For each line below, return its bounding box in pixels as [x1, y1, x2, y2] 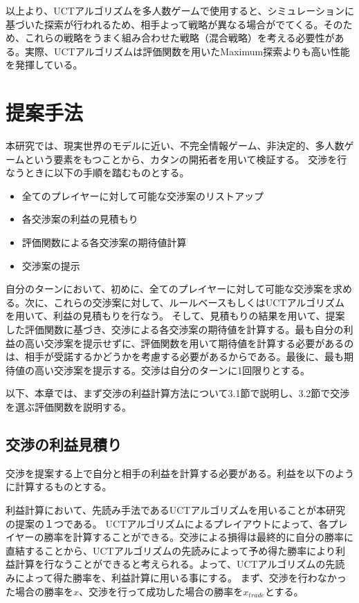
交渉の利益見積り [6, 433, 122, 454]
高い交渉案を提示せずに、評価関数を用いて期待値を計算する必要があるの [24, 335, 354, 350]
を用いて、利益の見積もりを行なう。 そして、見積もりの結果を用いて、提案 [6, 308, 345, 323]
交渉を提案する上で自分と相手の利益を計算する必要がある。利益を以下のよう [6, 465, 354, 480]
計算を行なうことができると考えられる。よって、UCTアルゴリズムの [15, 557, 326, 571]
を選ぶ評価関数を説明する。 [6, 400, 131, 414]
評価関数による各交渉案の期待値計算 [21, 235, 187, 250]
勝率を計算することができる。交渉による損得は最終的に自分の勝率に [44, 530, 353, 544]
